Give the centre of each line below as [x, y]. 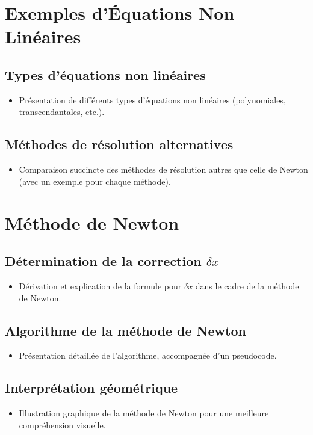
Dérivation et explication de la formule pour [100, 285]
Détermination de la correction [103, 261]
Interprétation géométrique [91, 388]
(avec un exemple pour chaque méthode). [95, 181]
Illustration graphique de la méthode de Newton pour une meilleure [144, 413]
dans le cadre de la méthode [247, 285]
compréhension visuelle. [62, 424]
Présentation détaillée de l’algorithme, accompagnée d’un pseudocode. [148, 355]
